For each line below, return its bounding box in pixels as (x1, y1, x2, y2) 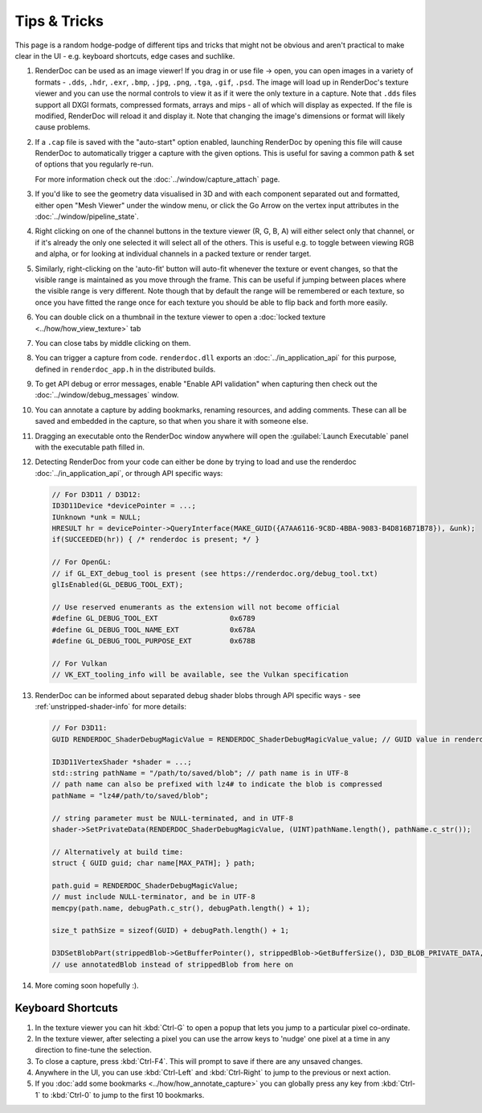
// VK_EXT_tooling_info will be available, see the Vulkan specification (51, 670, 349, 680)
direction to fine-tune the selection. (35, 1045, 152, 1055)
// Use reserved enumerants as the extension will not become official (51, 602, 341, 611)
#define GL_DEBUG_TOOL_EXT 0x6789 (51, 614, 256, 623)
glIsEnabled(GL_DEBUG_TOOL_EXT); (51, 580, 184, 589)
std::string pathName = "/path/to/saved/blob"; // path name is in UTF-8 (51, 768, 349, 778)
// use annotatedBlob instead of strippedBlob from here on (51, 959, 294, 969)
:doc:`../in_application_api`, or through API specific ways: (35, 468, 223, 478)
